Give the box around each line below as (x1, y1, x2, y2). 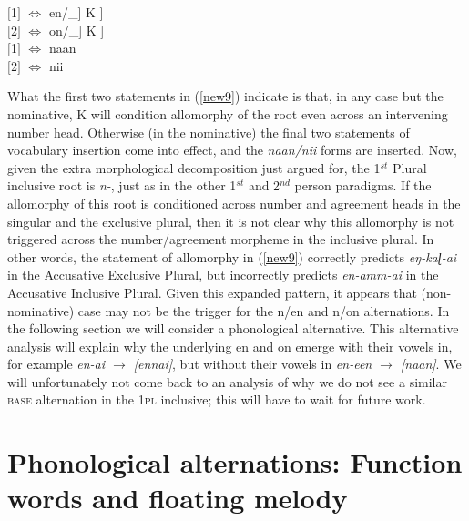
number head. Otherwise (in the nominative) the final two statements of (7, 122, 410, 141)
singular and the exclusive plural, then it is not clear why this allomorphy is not (7, 211, 454, 230)
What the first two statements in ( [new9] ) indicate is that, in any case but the (7, 87, 444, 106)
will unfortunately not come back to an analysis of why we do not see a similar (7, 372, 447, 391)
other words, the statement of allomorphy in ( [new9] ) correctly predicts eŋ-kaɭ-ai (7, 247, 457, 266)
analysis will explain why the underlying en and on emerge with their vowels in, (7, 336, 453, 355)
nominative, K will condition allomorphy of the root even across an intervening (7, 104, 448, 123)
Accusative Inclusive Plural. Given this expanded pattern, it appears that (7, 282, 417, 301)
